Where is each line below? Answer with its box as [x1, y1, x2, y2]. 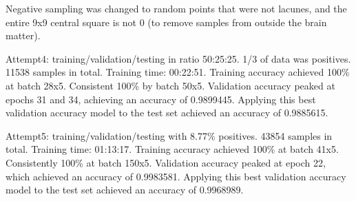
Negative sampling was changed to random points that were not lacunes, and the [6, 1, 347, 15]
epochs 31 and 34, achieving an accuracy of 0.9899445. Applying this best [6, 92, 316, 106]
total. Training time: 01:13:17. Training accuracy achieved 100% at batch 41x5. [6, 142, 339, 156]
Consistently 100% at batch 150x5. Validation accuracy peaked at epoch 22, [6, 155, 326, 169]
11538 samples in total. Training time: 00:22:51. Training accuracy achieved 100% [6, 65, 350, 79]
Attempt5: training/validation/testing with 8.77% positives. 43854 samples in [6, 128, 333, 142]
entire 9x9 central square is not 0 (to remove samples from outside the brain [6, 14, 327, 29]
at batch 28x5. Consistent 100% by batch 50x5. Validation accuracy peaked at [6, 78, 335, 92]
